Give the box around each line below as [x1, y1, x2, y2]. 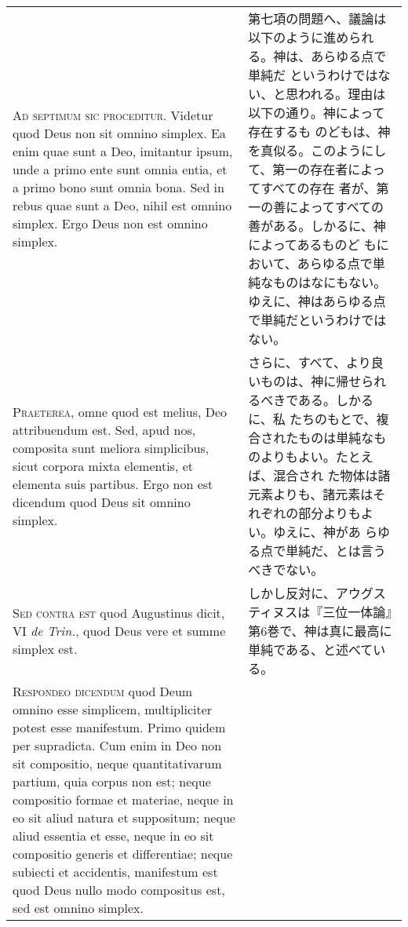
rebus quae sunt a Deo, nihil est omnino [13, 196, 232, 214]
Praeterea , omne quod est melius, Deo [13, 402, 228, 421]
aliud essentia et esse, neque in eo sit [13, 827, 214, 845]
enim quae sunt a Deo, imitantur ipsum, [13, 142, 233, 160]
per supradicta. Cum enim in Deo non [13, 736, 222, 754]
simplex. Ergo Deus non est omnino [13, 214, 208, 232]
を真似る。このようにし [248, 141, 387, 159]
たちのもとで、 [289, 410, 377, 428]
